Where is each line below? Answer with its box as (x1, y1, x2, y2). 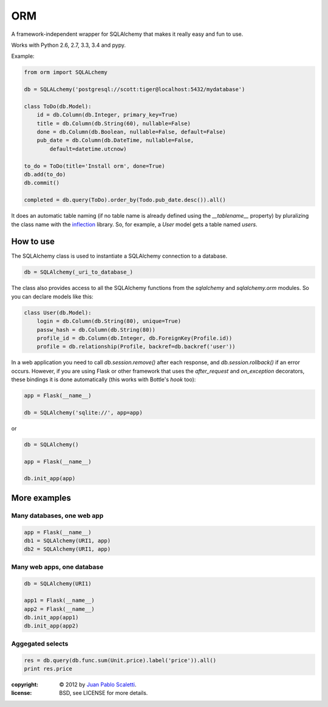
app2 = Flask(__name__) (24, 605, 95, 612)
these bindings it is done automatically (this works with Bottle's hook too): (11, 376, 196, 383)
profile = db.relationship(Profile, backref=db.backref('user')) (36, 343, 236, 350)
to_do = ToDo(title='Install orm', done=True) (24, 162, 165, 170)
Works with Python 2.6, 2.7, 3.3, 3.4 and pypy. (11, 41, 126, 49)
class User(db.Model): (24, 309, 92, 316)
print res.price (24, 665, 73, 672)
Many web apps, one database (11, 562, 104, 571)
